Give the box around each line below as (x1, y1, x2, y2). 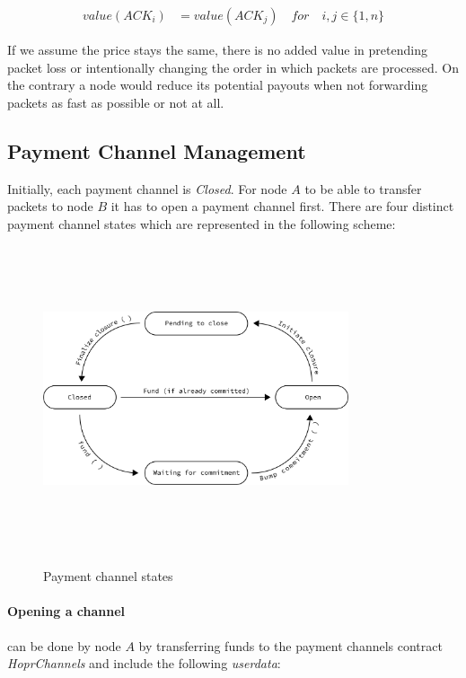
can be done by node (7, 636, 121, 655)
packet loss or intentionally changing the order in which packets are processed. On (7, 57, 460, 76)
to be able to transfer (304, 179, 422, 198)
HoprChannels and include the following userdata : (7, 654, 281, 673)
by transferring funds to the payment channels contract (138, 636, 443, 655)
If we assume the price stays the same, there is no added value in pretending (7, 40, 427, 59)
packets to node (7, 197, 93, 216)
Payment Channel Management (7, 136, 306, 164)
